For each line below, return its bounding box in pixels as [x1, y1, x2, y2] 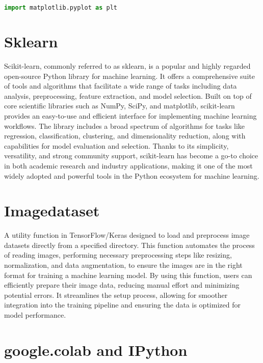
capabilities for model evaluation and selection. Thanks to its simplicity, [4, 140, 229, 151]
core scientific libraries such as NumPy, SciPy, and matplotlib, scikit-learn [4, 100, 235, 111]
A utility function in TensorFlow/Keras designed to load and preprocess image [4, 230, 250, 240]
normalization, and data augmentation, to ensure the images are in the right [4, 260, 243, 270]
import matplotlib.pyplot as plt [4, 4, 117, 11]
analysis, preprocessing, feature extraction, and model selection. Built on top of [4, 90, 252, 101]
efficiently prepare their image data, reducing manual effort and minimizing [4, 280, 240, 290]
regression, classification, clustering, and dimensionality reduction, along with [4, 130, 246, 141]
